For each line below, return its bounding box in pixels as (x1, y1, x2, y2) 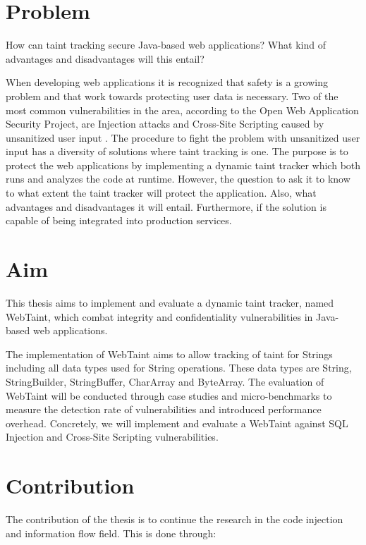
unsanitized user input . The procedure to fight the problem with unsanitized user (6, 130, 360, 145)
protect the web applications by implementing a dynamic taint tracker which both (6, 157, 361, 172)
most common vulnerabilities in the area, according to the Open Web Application (6, 102, 359, 117)
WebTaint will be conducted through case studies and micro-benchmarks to (6, 388, 332, 403)
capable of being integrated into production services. (6, 213, 232, 228)
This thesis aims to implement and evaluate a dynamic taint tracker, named (6, 295, 334, 310)
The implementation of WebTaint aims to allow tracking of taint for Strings (6, 346, 333, 361)
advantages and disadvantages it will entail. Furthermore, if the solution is (6, 199, 327, 214)
